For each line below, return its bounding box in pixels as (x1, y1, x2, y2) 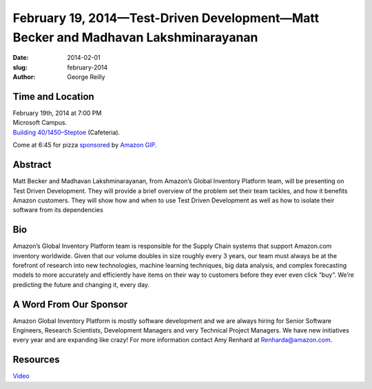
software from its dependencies (12, 206, 103, 214)
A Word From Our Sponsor (12, 298, 128, 310)
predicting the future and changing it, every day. (12, 280, 150, 288)
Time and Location (12, 90, 94, 103)
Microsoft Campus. (12, 118, 68, 127)
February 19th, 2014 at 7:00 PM (12, 109, 102, 117)
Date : (12, 54, 29, 62)
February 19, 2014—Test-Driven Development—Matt (12, 10, 320, 25)
